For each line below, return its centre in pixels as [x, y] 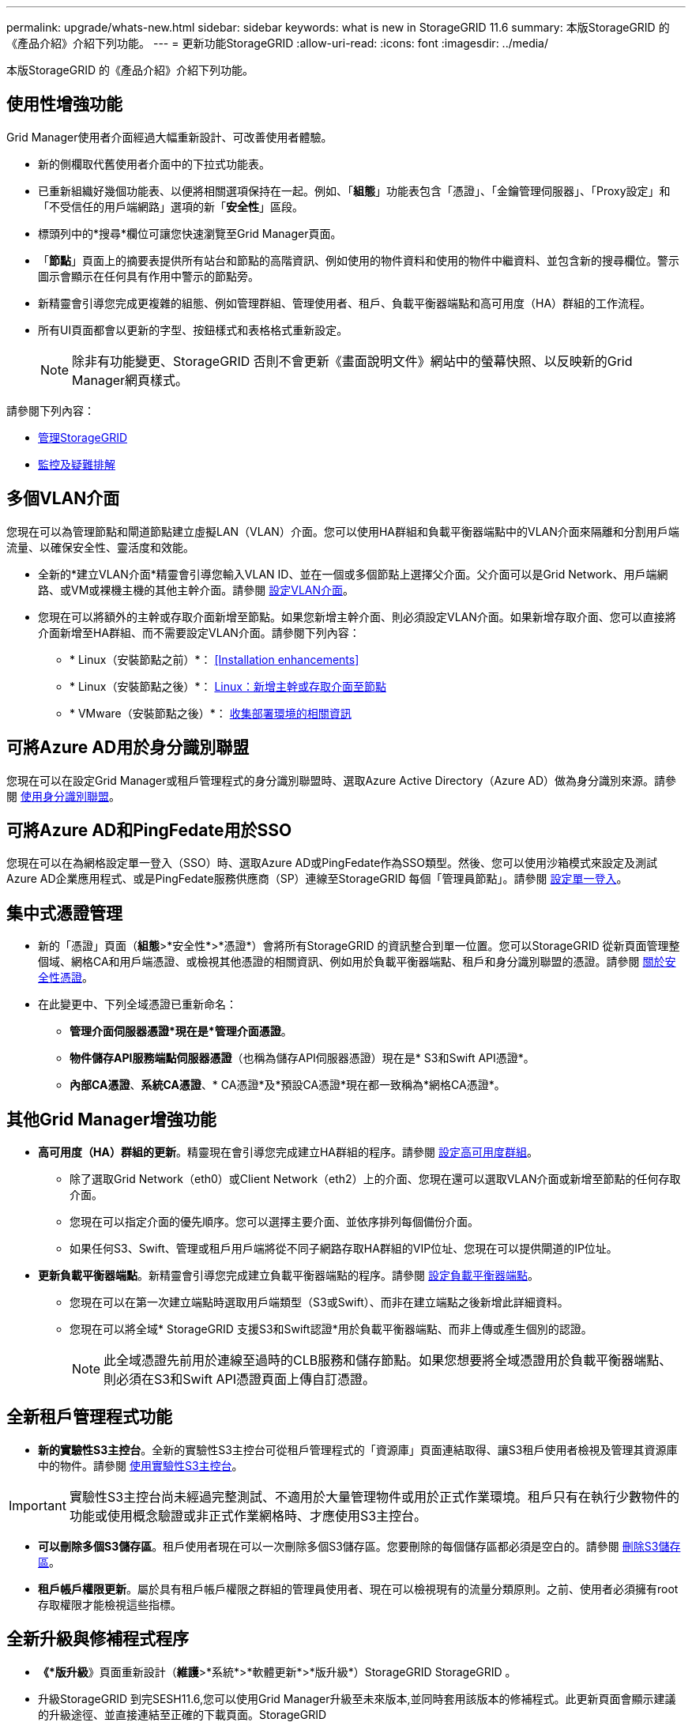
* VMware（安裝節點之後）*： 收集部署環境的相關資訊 [211, 713]
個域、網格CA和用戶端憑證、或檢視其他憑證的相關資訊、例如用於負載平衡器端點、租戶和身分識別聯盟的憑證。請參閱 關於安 [357, 962]
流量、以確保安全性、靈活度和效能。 [100, 547]
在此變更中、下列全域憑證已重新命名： [137, 1004]
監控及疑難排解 [77, 464]
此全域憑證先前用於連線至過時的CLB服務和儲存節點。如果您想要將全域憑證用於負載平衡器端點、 [388, 1360]
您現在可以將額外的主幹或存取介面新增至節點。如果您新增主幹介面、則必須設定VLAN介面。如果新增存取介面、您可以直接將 [357, 616]
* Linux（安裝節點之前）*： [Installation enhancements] [214, 659]
